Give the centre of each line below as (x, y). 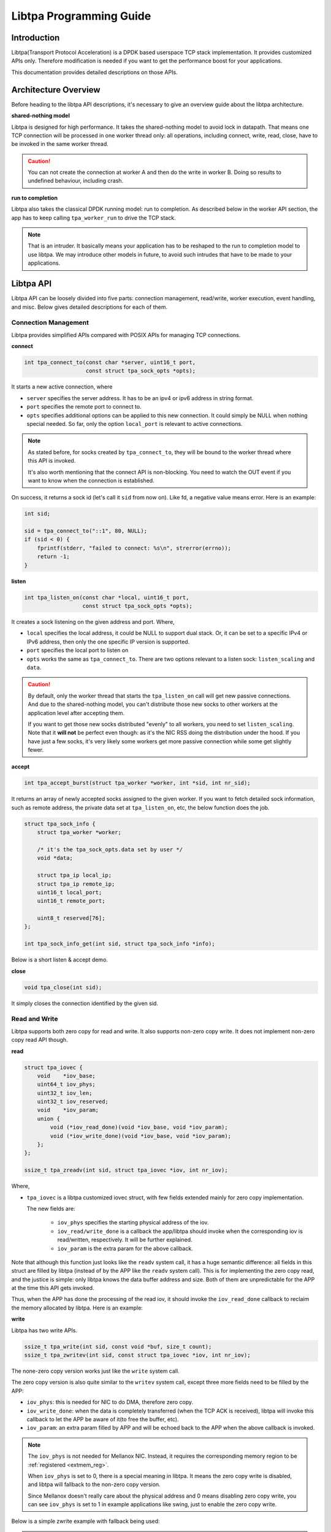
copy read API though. (40, 1040)
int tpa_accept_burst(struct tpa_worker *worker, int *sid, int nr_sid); (137, 783)
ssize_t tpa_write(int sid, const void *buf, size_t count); (118, 1346)
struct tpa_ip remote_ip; (76, 884)
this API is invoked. (52, 461)
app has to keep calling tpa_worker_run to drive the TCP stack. (93, 218)
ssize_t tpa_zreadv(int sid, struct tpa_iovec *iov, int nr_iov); (126, 1170)
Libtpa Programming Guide (81, 16)
